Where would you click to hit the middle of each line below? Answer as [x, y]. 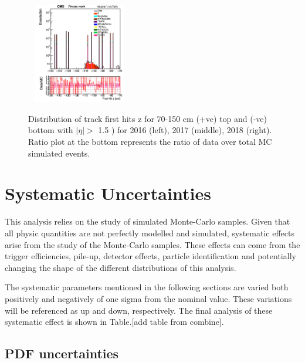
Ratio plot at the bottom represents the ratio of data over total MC [150, 142]
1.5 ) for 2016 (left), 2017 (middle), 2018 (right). [185, 130]
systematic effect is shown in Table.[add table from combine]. [114, 322]
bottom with [51, 130]
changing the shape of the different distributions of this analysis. [121, 267]
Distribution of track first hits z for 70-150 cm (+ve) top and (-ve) [148, 118]
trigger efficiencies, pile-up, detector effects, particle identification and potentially [150, 256]
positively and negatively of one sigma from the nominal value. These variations [148, 298]
